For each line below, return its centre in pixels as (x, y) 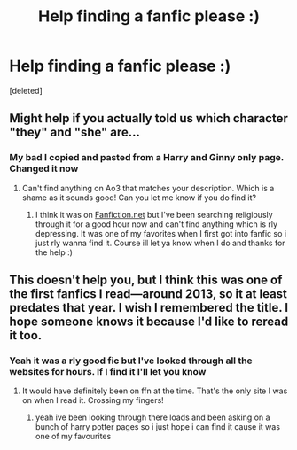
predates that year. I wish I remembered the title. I (149, 308)
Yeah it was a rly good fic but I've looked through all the (131, 361)
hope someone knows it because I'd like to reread (149, 322)
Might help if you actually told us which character (148, 118)
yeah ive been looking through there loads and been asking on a (152, 417)
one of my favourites (73, 437)
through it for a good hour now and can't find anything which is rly (156, 224)
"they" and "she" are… (74, 132)
